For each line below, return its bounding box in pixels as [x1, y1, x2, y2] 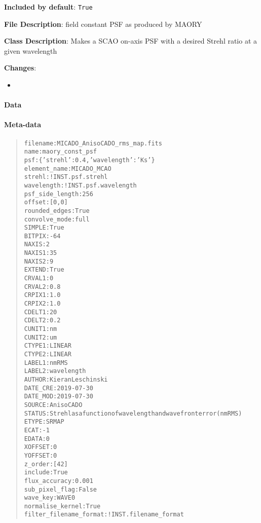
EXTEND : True [24, 266, 64, 274]
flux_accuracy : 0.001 [24, 477, 93, 484]
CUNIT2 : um [24, 333, 57, 341]
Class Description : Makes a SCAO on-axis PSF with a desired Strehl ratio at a [4, 35, 257, 46]
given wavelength [4, 45, 57, 56]
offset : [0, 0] [24, 199, 68, 206]
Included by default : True [4, 2, 93, 12]
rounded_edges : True [24, 207, 90, 214]
